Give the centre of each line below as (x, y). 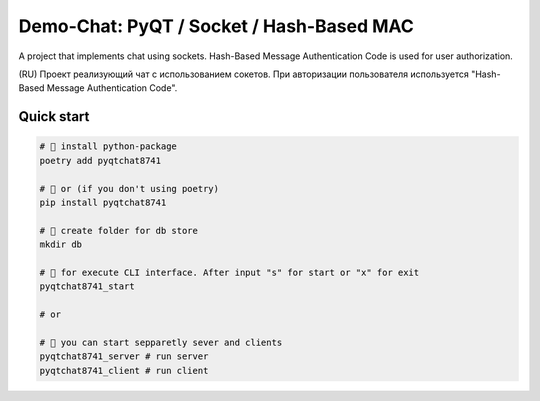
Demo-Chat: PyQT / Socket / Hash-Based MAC (216, 26)
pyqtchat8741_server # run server (124, 356)
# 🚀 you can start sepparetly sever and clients (161, 342)
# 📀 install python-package (108, 146)
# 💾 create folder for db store (119, 230)
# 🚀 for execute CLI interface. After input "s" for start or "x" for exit (229, 272)
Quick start (54, 116)
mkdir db (61, 244)
